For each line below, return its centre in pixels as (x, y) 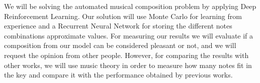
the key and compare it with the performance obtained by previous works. (118, 75)
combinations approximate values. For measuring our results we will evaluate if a (129, 35)
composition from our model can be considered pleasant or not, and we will (120, 45)
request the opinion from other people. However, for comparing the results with (126, 55)
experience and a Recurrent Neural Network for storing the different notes (118, 26)
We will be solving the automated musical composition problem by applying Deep (130, 6)
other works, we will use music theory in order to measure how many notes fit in (128, 65)
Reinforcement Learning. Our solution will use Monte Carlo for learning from (123, 16)
